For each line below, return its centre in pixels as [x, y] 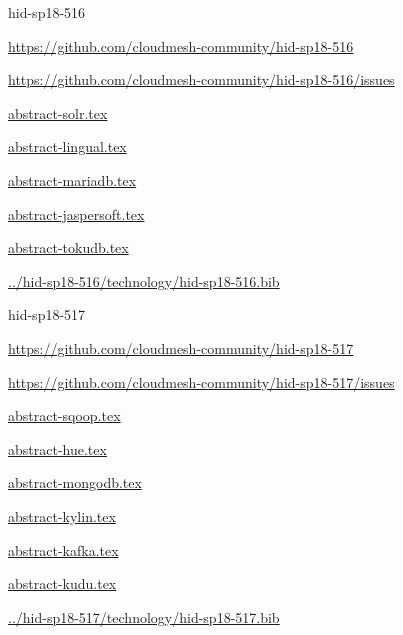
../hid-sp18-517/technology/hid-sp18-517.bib [144, 616]
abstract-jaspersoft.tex [76, 213]
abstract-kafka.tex [63, 549]
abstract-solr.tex [58, 112]
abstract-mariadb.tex [72, 179]
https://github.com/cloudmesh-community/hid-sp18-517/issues [201, 381]
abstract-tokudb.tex [68, 247]
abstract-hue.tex [57, 448]
